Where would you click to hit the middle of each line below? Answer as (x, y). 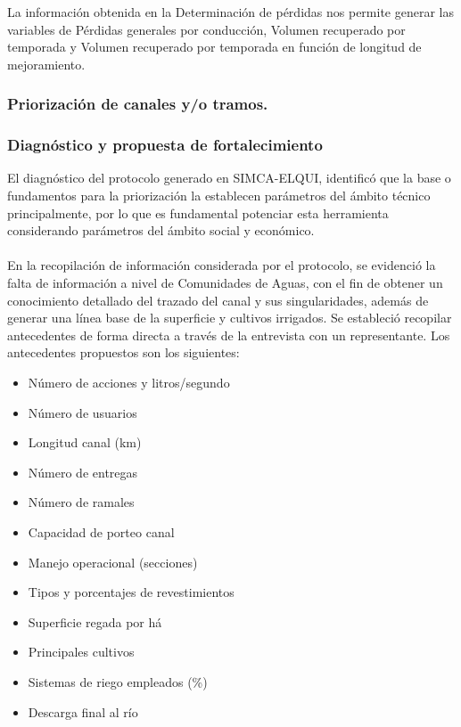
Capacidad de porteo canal (101, 531)
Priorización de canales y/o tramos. (138, 104)
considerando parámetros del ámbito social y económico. (161, 230)
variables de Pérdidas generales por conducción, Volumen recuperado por (206, 29)
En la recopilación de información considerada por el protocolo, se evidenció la (222, 265)
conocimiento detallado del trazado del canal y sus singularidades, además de (218, 300)
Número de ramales (81, 502)
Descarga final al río (83, 711)
